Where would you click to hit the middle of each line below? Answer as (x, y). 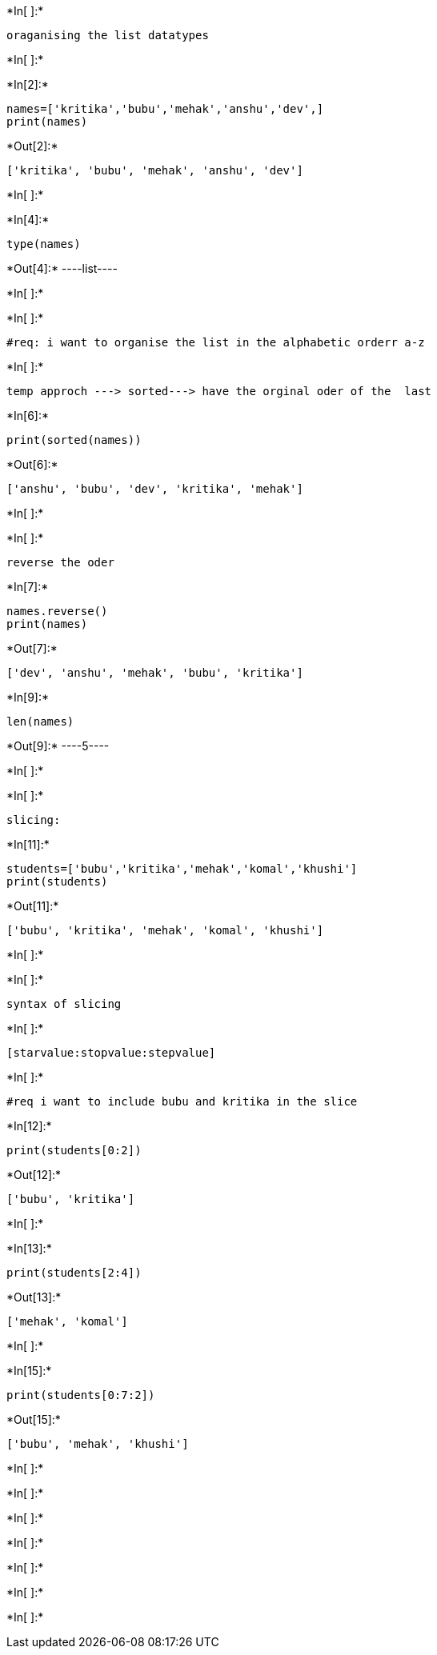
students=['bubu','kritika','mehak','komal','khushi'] (182, 869)
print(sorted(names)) (74, 440)
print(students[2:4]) (74, 1273)
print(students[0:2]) (74, 1150)
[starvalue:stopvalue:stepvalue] (111, 1053)
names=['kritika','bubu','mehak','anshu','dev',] (165, 109)
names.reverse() (57, 611)
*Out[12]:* (34, 1175)
